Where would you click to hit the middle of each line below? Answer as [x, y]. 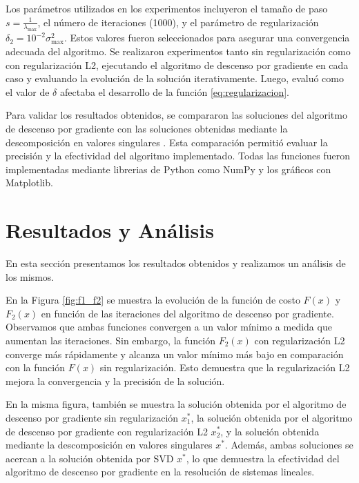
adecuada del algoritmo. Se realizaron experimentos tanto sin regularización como [178, 51]
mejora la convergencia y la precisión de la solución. [115, 381]
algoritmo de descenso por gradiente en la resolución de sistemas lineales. [160, 472]
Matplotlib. [29, 183]
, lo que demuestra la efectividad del [263, 458]
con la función [35, 367]
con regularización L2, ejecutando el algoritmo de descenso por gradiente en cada [177, 65]
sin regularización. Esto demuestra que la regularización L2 [225, 367]
